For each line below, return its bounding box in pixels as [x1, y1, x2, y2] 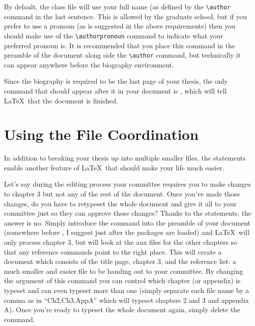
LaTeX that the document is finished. [4, 95, 118, 105]
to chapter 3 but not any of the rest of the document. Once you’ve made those [4, 189, 240, 199]
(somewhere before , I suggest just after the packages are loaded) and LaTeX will [4, 227, 250, 237]
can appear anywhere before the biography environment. [4, 59, 174, 69]
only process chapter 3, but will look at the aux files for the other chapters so [4, 237, 237, 247]
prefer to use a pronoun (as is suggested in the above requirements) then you [4, 21, 235, 31]
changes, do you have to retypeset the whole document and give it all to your [4, 198, 237, 208]
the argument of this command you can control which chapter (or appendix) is [4, 275, 241, 286]
